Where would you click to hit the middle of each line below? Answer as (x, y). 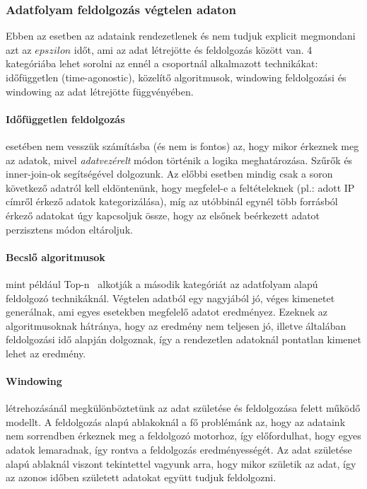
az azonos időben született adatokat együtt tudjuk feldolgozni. (141, 477)
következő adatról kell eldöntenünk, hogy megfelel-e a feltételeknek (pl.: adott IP (180, 187)
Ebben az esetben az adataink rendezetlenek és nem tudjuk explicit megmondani (181, 36)
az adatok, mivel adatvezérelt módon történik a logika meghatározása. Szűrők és (179, 160)
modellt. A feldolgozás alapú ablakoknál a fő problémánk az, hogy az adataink (176, 421)
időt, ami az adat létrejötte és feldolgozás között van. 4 (193, 49)
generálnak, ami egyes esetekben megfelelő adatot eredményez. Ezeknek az (167, 312)
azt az (19, 49)
